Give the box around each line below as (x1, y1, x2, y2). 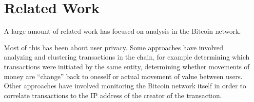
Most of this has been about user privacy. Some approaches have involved (4, 42, 224, 52)
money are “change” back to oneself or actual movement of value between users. (4, 71, 243, 81)
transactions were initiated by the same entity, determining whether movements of (4, 61, 250, 71)
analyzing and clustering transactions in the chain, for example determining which (4, 52, 250, 62)
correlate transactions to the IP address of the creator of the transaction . (4, 90, 222, 100)
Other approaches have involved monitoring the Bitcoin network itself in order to (4, 81, 246, 91)
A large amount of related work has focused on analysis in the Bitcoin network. (4, 26, 241, 36)
